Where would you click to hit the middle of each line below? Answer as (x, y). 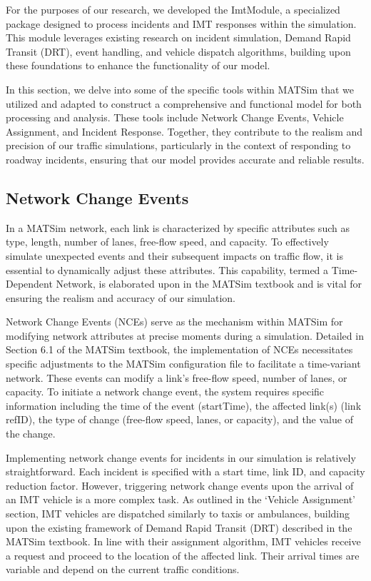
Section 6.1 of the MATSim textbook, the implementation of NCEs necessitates (179, 349)
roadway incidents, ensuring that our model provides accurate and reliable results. (185, 159)
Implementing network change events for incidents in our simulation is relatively (181, 457)
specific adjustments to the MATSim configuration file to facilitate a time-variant (183, 364)
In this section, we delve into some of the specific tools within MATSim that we (180, 89)
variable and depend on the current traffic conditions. (123, 569)
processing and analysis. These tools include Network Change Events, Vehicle (175, 117)
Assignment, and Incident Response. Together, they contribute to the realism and (184, 131)
